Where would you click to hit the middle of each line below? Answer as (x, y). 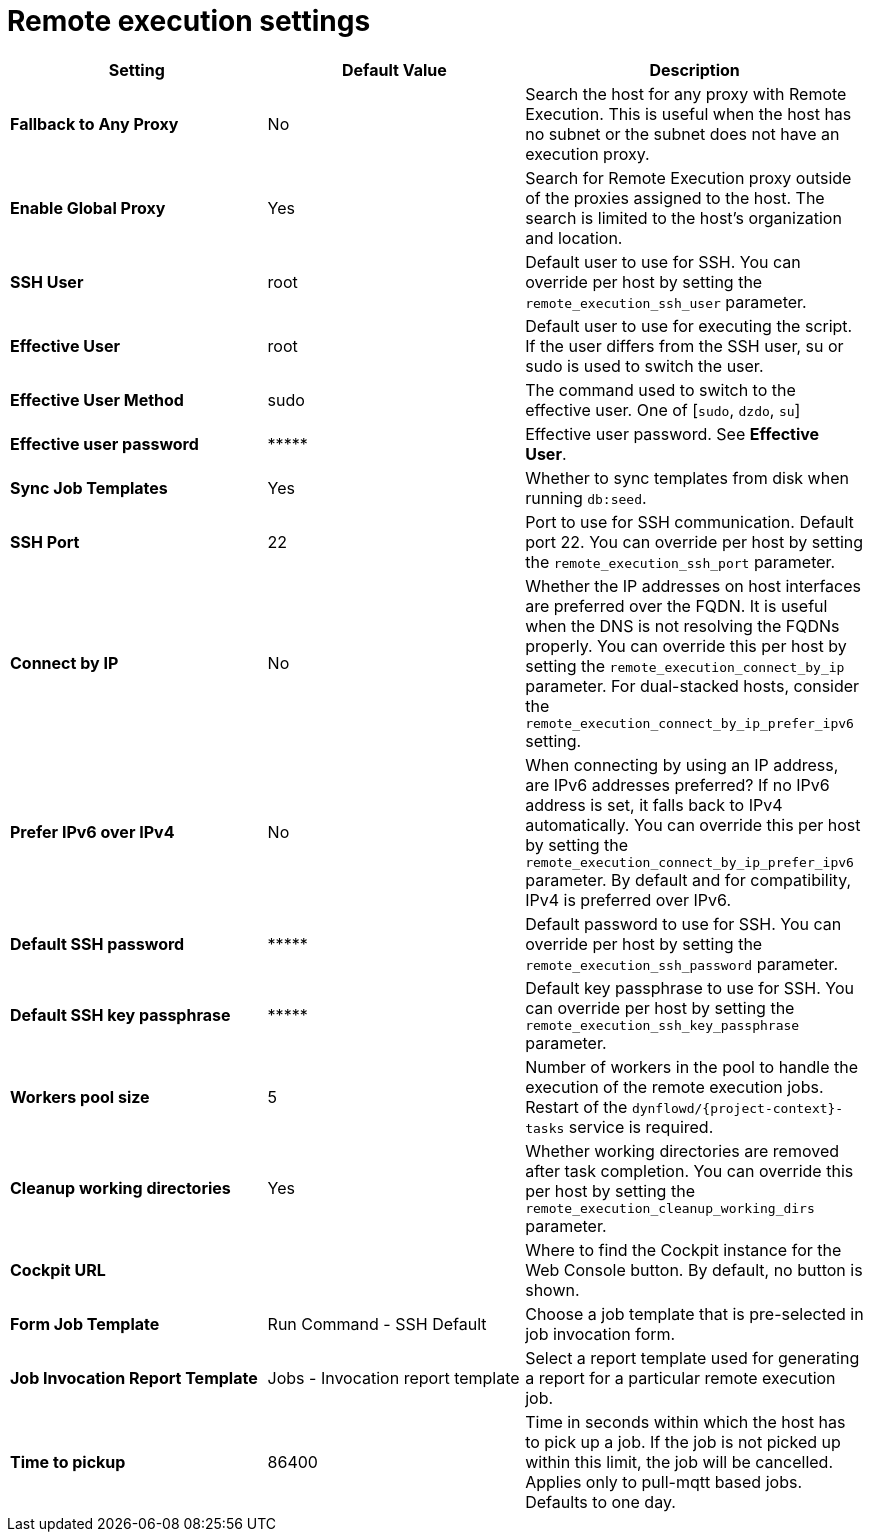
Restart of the (576, 1106)
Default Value (394, 69)
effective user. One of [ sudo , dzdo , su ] (663, 409)
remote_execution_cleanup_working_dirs (670, 1208)
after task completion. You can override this (689, 1170)
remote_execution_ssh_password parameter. (681, 963)
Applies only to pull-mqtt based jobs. (663, 1481)
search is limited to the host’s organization (683, 217)
